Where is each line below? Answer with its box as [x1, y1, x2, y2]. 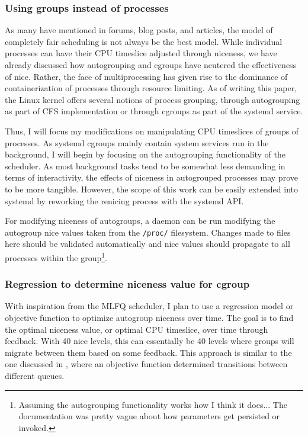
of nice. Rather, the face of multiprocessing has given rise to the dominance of [5, 70, 288, 82]
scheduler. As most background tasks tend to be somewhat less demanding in [5, 159, 285, 172]
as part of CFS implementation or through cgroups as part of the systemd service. [5, 105, 303, 117]
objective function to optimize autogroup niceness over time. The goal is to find [5, 311, 294, 324]
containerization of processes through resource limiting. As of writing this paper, [5, 82, 297, 94]
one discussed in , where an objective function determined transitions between [5, 358, 288, 370]
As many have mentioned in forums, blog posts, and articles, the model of [5, 24, 273, 36]
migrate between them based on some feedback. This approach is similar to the [5, 346, 292, 358]
